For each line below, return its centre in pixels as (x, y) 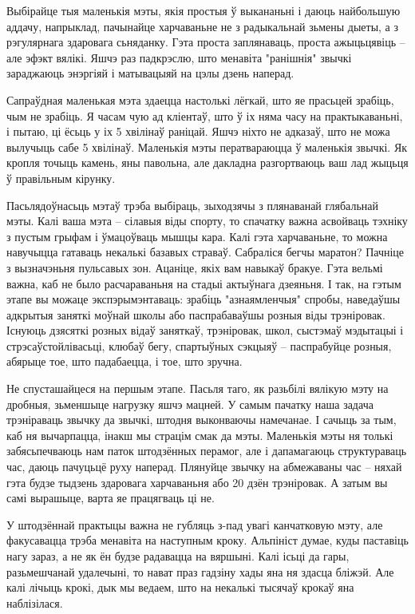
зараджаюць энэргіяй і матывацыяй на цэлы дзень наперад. (150, 73)
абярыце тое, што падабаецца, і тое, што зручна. (125, 361)
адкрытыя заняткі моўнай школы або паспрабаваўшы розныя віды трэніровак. (196, 314)
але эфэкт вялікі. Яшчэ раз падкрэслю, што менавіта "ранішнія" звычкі (179, 57)
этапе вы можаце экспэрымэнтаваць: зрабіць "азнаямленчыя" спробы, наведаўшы (204, 299)
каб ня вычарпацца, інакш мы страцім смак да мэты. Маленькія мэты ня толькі (200, 435)
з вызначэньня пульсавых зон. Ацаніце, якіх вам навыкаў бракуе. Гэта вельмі (195, 267)
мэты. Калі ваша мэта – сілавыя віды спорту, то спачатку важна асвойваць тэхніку (207, 221)
